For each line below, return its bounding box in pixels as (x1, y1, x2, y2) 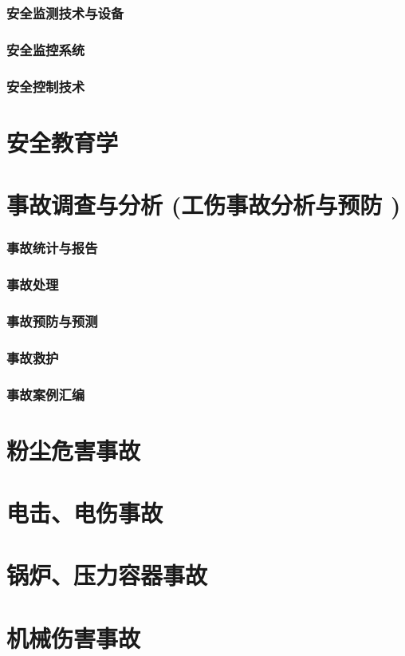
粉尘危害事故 (6, 433, 141, 466)
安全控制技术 (6, 76, 85, 96)
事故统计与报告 (6, 238, 98, 258)
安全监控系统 (6, 39, 85, 59)
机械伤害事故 (6, 621, 141, 654)
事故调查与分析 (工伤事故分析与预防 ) (6, 188, 401, 221)
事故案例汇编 (6, 384, 85, 404)
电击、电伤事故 (6, 496, 163, 529)
